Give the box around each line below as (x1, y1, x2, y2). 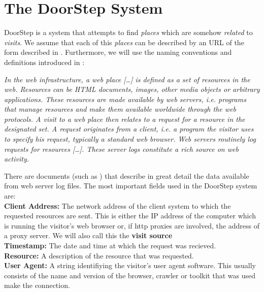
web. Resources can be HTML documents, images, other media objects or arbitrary (4, 84, 260, 94)
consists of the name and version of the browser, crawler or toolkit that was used (4, 270, 256, 280)
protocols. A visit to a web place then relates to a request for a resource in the (4, 113, 245, 124)
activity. (4, 153, 29, 164)
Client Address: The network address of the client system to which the (4, 200, 231, 211)
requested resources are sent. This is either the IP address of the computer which (4, 210, 256, 221)
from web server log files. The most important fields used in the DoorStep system (4, 180, 257, 191)
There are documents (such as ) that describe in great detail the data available (4, 170, 249, 181)
